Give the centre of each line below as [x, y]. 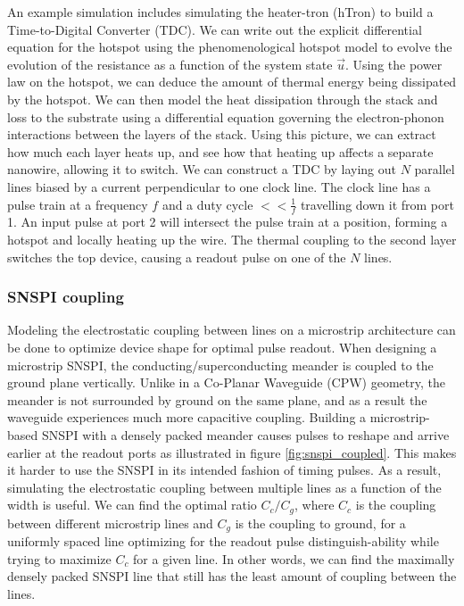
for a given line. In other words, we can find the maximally [294, 558]
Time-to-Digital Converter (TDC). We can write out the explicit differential [215, 29]
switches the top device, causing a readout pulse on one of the [177, 257]
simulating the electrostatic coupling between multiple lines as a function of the [224, 487]
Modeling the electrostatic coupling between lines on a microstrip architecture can [232, 330]
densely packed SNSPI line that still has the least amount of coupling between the [232, 576]
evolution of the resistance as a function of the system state [170, 64]
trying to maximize [59, 558]
